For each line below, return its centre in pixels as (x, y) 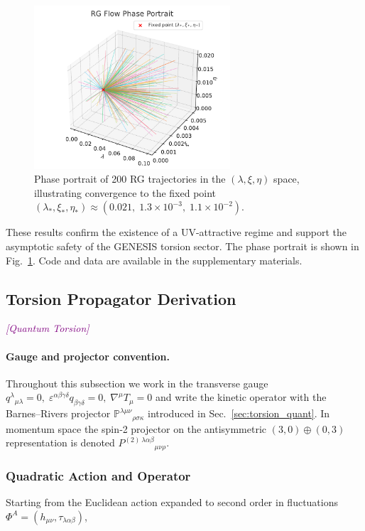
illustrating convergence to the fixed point (125, 192)
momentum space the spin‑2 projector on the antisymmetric (136, 428)
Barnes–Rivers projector (58, 413)
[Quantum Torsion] (48, 328)
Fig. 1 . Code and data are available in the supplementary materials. (154, 260)
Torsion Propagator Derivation (121, 298)
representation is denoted (60, 442)
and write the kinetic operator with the (241, 397)
